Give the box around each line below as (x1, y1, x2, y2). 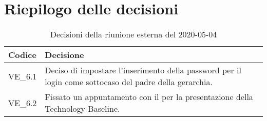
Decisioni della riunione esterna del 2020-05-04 (50, 28, 217, 41)
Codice (8, 49, 36, 61)
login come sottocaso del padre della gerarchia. (45, 76, 213, 88)
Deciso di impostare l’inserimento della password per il (45, 64, 241, 76)
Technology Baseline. (45, 103, 120, 115)
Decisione (45, 49, 84, 61)
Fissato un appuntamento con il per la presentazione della (45, 91, 253, 103)
